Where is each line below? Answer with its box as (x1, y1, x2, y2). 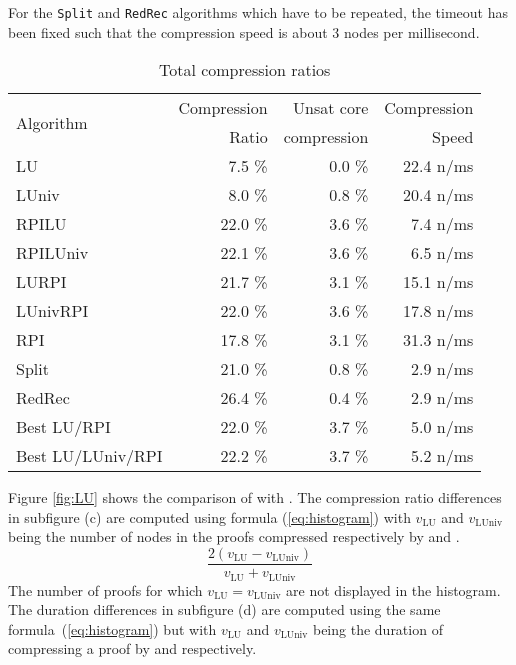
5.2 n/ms (411, 444, 474, 468)
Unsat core (293, 96, 369, 120)
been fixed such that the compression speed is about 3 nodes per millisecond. (8, 21, 480, 42)
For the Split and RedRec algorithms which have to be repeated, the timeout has (8, 2, 509, 22)
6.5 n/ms (411, 241, 474, 265)
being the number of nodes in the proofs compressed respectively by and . (8, 526, 460, 547)
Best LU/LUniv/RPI (16, 444, 163, 468)
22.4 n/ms (403, 154, 474, 178)
